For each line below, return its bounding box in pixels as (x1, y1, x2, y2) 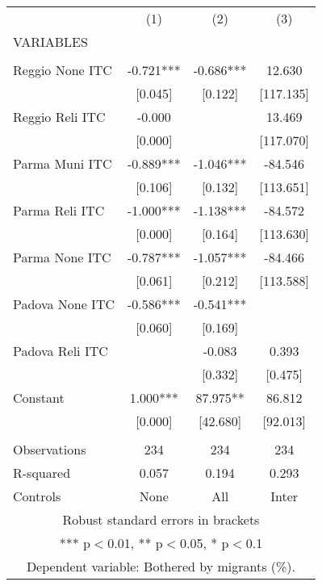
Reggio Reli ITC (13, 107, 106, 126)
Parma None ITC (13, 248, 111, 266)
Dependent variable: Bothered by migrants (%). (26, 557, 296, 576)
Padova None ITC (13, 295, 115, 313)
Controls (13, 487, 61, 505)
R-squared (13, 463, 71, 482)
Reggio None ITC (13, 61, 112, 79)
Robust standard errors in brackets (62, 510, 260, 529)
